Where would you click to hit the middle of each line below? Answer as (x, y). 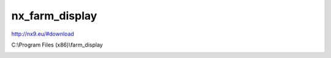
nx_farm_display (54, 16)
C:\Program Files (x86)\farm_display (57, 45)
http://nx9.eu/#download (43, 34)
